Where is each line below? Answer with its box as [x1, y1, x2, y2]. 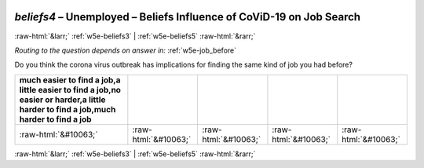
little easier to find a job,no [19, 84, 122, 95]
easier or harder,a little [19, 94, 106, 105]
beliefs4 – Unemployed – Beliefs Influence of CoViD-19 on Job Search [14, 10, 361, 24]
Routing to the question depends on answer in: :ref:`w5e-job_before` [14, 46, 237, 55]
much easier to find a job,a [19, 75, 121, 86]
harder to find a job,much [19, 104, 116, 115]
